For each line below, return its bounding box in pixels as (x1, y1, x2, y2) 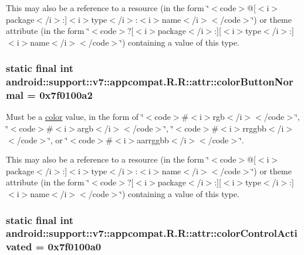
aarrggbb (137, 133, 169, 146)
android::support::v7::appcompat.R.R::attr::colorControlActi (6, 226, 298, 240)
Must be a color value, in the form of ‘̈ (6, 111, 144, 123)
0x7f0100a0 (48, 239, 102, 254)
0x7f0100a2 (39, 88, 93, 102)
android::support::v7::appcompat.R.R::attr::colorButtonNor (6, 74, 293, 89)
